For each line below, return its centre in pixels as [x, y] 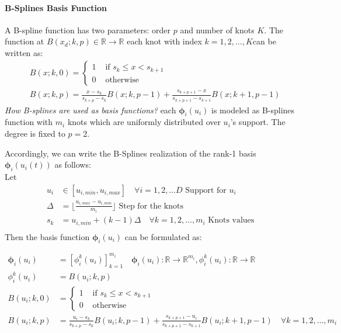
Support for [206, 190]
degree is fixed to [35, 133]
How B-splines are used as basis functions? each [91, 110]
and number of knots [217, 30]
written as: [24, 52]
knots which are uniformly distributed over [144, 122]
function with [29, 122]
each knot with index [164, 41]
